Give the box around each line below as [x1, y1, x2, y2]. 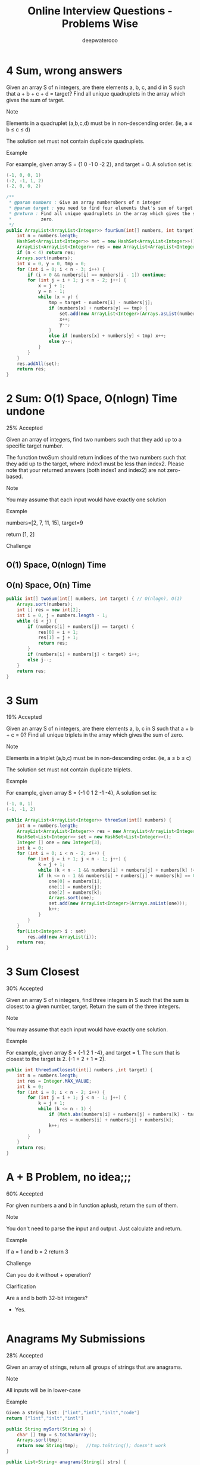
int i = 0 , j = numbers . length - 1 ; [17, 612, 108, 618]
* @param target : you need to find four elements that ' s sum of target [8, 205, 193, 212]
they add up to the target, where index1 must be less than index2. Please [6, 460, 185, 467]
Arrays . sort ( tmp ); [17, 1437, 62, 1443]
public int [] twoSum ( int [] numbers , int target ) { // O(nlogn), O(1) [6, 596, 183, 602]
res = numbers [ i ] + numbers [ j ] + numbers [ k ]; [59, 1117, 174, 1123]
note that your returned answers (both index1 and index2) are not [6, 467, 166, 474]
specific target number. [6, 442, 64, 449]
